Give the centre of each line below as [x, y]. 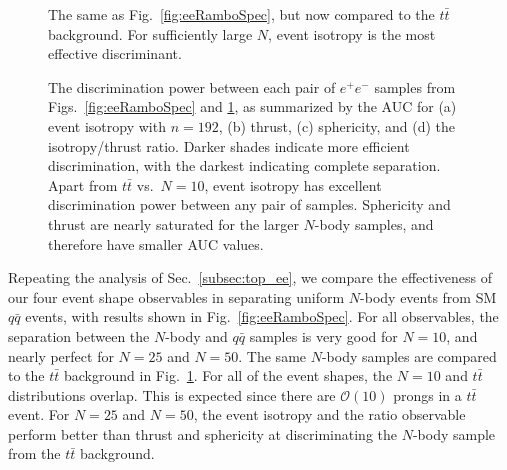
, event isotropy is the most [352, 33]
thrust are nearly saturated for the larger [173, 223]
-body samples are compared [409, 355]
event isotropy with [107, 125]
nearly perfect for [61, 355]
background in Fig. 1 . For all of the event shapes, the [228, 375]
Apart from [83, 184]
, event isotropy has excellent [293, 184]
